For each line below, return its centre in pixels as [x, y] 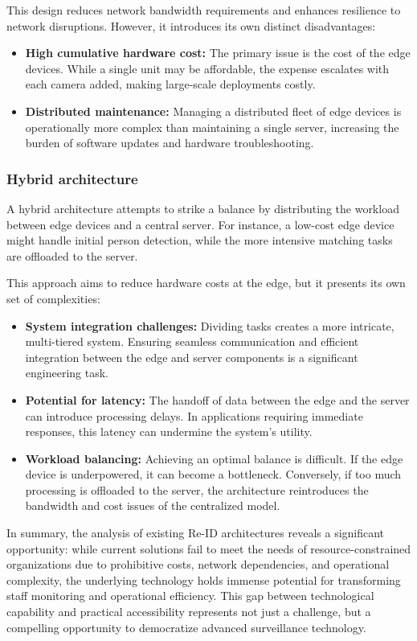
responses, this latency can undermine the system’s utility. [169, 431]
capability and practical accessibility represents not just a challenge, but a [189, 612]
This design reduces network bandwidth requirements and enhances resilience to [204, 10]
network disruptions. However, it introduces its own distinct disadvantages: [191, 25]
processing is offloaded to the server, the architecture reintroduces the [197, 489]
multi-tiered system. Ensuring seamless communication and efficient [192, 341]
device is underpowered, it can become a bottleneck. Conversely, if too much [213, 474]
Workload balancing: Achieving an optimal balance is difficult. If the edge [214, 458]
